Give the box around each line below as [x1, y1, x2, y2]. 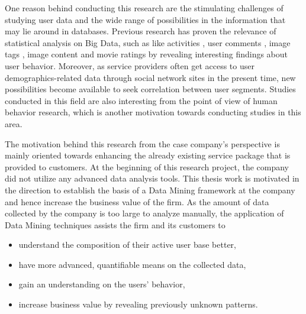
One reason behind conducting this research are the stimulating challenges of [5, 2, 284, 14]
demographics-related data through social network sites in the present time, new [5, 71, 296, 83]
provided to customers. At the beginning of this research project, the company [5, 160, 289, 173]
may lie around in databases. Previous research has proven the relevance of [5, 25, 276, 37]
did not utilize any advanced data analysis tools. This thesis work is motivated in [5, 172, 299, 184]
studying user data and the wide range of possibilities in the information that [5, 13, 286, 25]
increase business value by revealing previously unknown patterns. [18, 298, 258, 310]
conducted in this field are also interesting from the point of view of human [5, 94, 278, 106]
